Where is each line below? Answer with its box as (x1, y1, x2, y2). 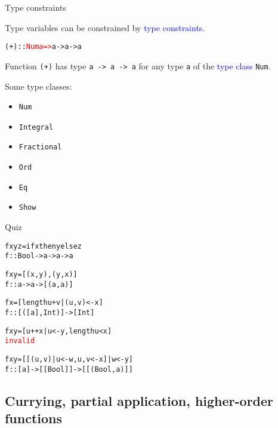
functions (5, 408, 63, 427)
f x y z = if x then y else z (5, 241, 82, 250)
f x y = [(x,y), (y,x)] (5, 270, 78, 279)
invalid (5, 337, 35, 346)
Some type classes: (5, 80, 72, 92)
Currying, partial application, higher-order (5, 391, 274, 409)
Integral (18, 123, 54, 132)
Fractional (18, 143, 62, 152)
